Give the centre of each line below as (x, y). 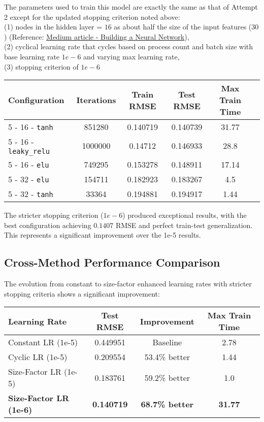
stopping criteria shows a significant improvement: (82, 293)
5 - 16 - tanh (31, 127)
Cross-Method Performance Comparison (112, 262)
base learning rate (32, 56)
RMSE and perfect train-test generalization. (184, 225)
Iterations (96, 100)
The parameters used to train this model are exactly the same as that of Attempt (131, 7)
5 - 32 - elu (29, 179)
